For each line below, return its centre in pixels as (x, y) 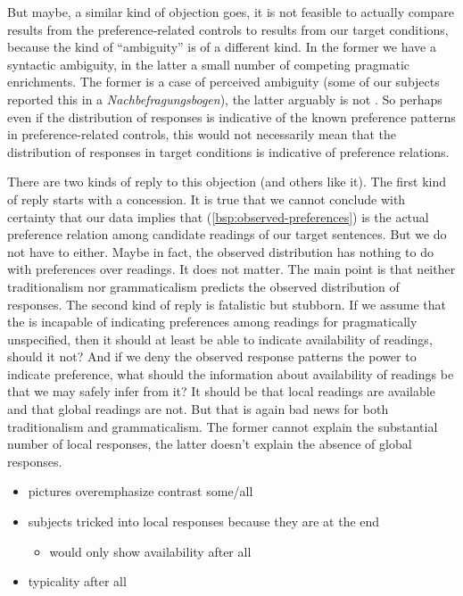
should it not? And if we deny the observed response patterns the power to (212, 356)
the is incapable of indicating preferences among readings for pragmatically (212, 322)
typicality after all (77, 581)
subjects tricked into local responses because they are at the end (204, 521)
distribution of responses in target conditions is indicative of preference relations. (228, 151)
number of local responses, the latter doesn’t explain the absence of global (210, 444)
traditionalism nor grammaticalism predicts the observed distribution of (203, 286)
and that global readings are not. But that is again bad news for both (198, 409)
